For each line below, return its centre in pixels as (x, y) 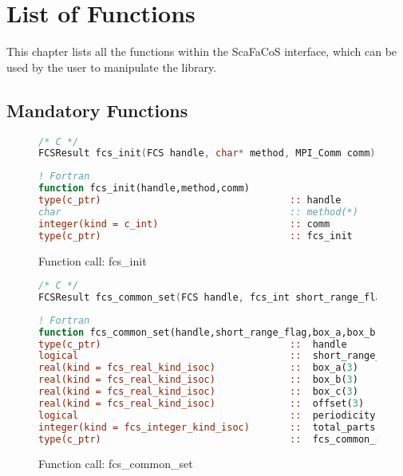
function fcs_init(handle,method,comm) (144, 189)
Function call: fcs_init (93, 260)
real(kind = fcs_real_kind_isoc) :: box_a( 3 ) (198, 368)
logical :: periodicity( (210, 415)
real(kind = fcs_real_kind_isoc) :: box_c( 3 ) (198, 392)
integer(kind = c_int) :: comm (184, 224)
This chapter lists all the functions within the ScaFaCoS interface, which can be (202, 51)
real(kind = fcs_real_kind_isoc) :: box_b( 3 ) (198, 380)
